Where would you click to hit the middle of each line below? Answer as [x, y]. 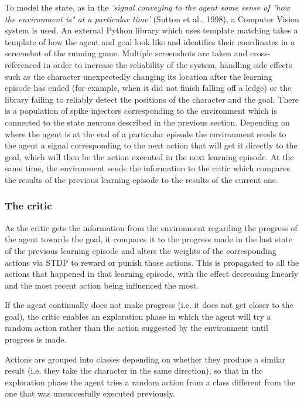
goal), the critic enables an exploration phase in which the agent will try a [138, 316]
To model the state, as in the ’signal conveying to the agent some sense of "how [147, 7]
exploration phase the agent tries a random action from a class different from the [150, 382]
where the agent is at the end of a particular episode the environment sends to [146, 133]
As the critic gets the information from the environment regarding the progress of [151, 227]
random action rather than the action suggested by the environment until [136, 328]
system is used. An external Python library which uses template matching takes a [151, 30]
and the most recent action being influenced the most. [102, 285]
